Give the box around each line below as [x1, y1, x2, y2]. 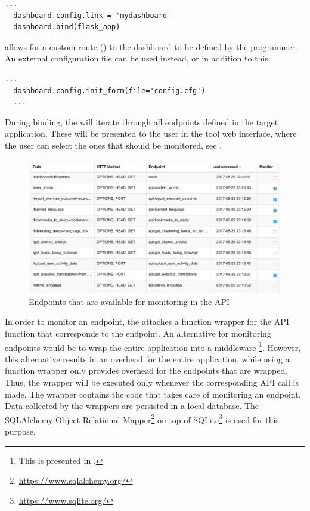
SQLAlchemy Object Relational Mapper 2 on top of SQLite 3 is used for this [5, 411, 279, 426]
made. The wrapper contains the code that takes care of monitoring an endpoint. [5, 387, 301, 400]
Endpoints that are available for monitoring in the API [29, 295, 230, 307]
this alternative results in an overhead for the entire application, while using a [5, 352, 290, 365]
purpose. [5, 424, 36, 437]
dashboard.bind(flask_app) [13, 23, 120, 32]
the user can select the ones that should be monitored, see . [5, 138, 222, 151]
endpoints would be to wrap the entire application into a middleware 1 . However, [5, 339, 301, 353]
